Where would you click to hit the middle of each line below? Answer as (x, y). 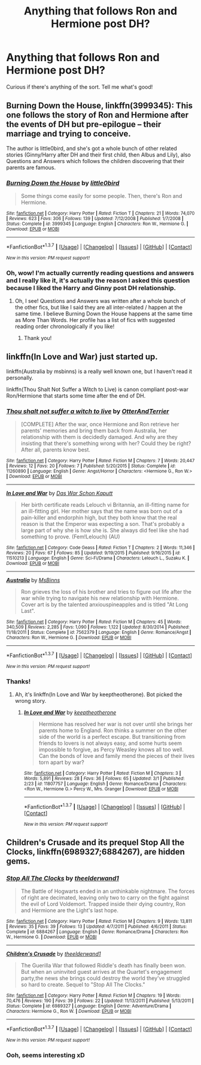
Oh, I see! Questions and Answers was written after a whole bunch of (100, 301)
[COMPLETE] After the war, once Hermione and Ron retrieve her (100, 425)
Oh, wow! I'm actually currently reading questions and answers (100, 273)
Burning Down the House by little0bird (63, 183)
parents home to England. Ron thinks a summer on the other (113, 730)
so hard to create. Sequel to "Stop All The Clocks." (83, 985)
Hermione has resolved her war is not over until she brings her (116, 724)
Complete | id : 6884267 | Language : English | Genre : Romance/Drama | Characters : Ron (97, 932)
